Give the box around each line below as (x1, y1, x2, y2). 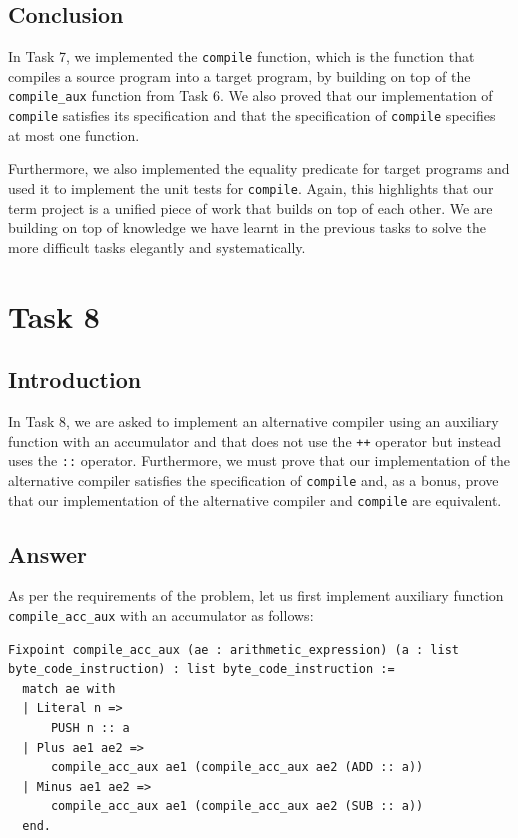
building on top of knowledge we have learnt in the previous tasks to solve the (8, 217, 486, 238)
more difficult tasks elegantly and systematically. (8, 236, 306, 257)
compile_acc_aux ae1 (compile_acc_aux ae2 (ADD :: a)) (50, 760, 424, 775)
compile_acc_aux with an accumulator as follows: (8, 604, 314, 625)
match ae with (22, 681, 116, 696)
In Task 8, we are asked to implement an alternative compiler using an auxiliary (8, 410, 499, 431)
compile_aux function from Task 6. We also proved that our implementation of (8, 85, 493, 106)
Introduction (8, 364, 142, 395)
